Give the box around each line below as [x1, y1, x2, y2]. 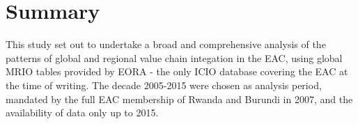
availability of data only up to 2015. [6, 105, 159, 120]
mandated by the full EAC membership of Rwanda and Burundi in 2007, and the [6, 91, 353, 106]
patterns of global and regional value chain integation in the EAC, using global [6, 50, 343, 65]
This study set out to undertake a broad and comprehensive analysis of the [6, 37, 326, 52]
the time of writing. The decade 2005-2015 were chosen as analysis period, [6, 77, 322, 92]
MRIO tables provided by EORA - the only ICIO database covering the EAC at [6, 64, 348, 79]
